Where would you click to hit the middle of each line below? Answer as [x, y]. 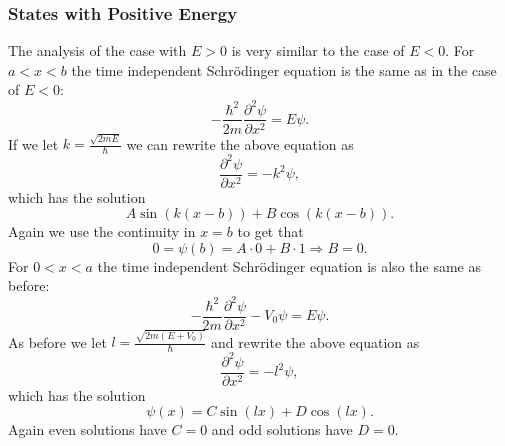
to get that [270, 231]
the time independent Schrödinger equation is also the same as [289, 265]
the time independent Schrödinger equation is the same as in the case [284, 69]
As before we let [57, 341]
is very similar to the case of [318, 50]
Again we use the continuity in [102, 231]
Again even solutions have [87, 429]
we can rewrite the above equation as [240, 143]
